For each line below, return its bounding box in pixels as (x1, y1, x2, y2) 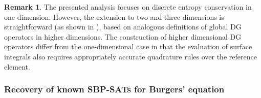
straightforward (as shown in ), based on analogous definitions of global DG (4, 21, 242, 32)
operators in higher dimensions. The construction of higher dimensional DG (4, 31, 242, 42)
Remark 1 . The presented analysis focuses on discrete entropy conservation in (4, 2, 252, 12)
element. (4, 61, 30, 72)
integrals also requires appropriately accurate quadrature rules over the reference (4, 51, 257, 61)
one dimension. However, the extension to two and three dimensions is (4, 11, 224, 22)
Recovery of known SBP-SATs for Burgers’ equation (4, 83, 225, 95)
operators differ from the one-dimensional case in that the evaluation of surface (4, 41, 252, 52)
